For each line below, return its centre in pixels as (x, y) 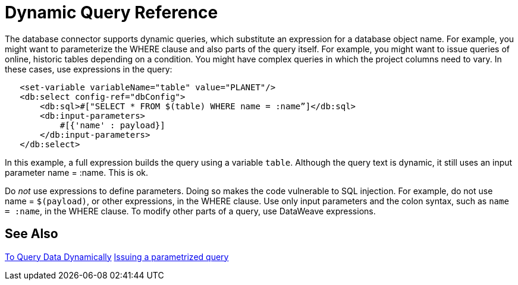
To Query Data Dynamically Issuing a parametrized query (117, 256)
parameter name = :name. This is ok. (77, 172)
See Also (32, 234)
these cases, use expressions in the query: (89, 69)
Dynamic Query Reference (112, 12)
